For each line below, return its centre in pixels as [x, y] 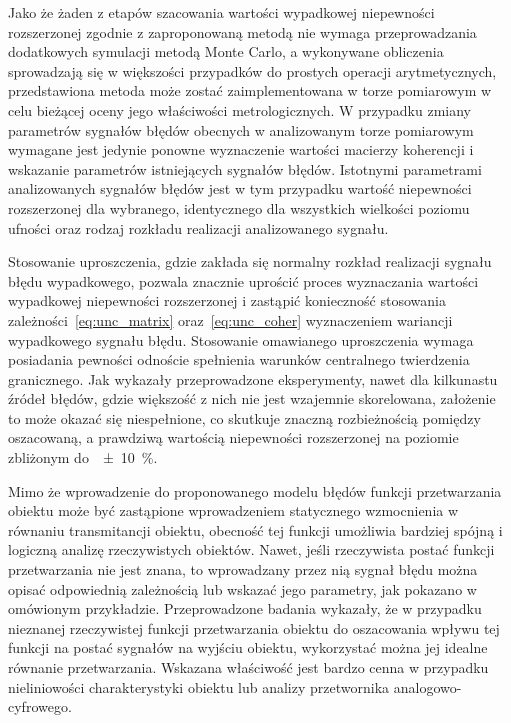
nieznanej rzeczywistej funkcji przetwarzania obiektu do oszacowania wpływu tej [254, 627]
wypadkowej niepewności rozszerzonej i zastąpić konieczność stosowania [227, 300]
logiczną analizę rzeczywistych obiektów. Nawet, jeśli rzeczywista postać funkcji [251, 549]
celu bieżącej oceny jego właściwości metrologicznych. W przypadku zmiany [239, 109]
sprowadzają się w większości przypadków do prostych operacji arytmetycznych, [252, 70]
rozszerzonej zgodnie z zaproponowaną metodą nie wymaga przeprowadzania [242, 31]
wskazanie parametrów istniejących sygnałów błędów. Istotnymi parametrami [245, 168]
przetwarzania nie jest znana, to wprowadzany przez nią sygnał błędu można [243, 569]
